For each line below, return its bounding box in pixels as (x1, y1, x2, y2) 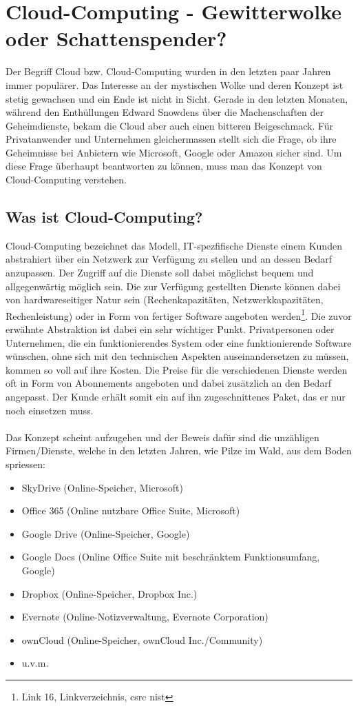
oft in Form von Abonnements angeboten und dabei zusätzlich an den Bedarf (6, 376, 332, 390)
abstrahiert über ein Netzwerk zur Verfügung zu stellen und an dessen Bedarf (6, 252, 333, 266)
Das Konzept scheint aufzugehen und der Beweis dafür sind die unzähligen (6, 429, 319, 444)
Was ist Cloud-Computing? (6, 206, 203, 227)
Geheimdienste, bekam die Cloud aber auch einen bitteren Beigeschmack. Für (6, 118, 334, 132)
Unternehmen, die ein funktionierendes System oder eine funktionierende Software (6, 335, 352, 350)
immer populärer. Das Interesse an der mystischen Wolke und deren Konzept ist (6, 77, 344, 92)
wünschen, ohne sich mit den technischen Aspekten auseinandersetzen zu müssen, (6, 349, 349, 363)
